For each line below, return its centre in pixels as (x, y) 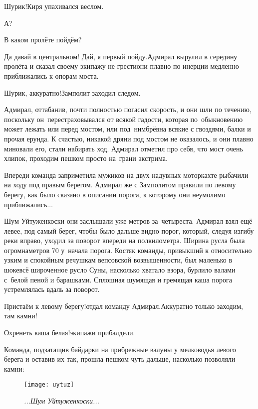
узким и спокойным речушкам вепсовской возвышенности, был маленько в (118, 260)
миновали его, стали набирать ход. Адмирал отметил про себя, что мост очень (124, 148)
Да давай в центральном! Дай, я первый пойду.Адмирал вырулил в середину (121, 56)
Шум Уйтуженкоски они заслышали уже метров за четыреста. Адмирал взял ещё (128, 221)
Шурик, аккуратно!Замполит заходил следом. (72, 92)
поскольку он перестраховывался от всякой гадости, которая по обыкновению (124, 119)
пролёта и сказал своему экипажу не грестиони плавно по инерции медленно (122, 66)
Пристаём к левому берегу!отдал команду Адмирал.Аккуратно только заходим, (124, 306)
